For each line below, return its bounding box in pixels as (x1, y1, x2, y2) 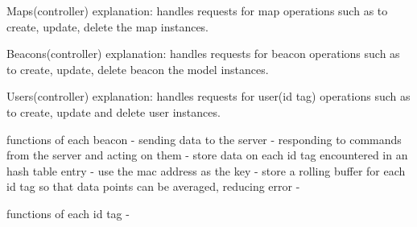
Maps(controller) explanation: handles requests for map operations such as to (6, 2, 388, 19)
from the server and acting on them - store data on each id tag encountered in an (6, 147, 408, 163)
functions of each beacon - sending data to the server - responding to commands (6, 130, 402, 147)
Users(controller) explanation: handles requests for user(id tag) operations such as (6, 88, 411, 105)
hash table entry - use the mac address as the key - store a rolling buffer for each (6, 162, 406, 179)
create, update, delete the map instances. (6, 18, 209, 35)
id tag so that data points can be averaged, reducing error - (6, 178, 300, 195)
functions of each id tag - (6, 204, 130, 221)
